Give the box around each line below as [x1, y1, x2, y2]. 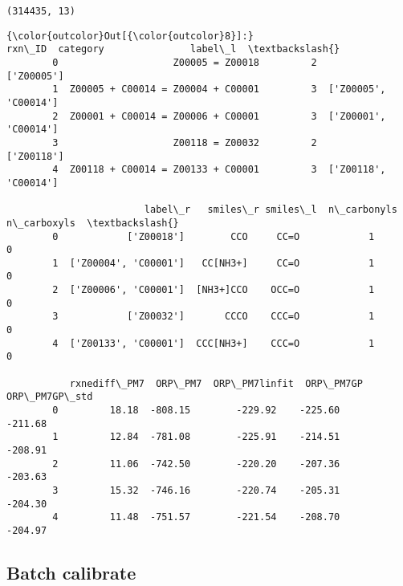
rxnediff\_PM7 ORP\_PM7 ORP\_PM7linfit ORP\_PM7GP [69, 377, 363, 389]
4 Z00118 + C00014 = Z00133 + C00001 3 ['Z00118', [52, 164, 386, 176]
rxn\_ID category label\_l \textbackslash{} [6, 43, 340, 55]
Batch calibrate [6, 560, 136, 584]
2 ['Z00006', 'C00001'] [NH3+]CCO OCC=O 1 [52, 284, 375, 296]
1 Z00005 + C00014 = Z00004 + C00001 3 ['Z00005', [52, 83, 386, 96]
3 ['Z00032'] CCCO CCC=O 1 [52, 311, 375, 323]
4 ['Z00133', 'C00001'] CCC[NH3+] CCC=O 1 [52, 337, 375, 349]
